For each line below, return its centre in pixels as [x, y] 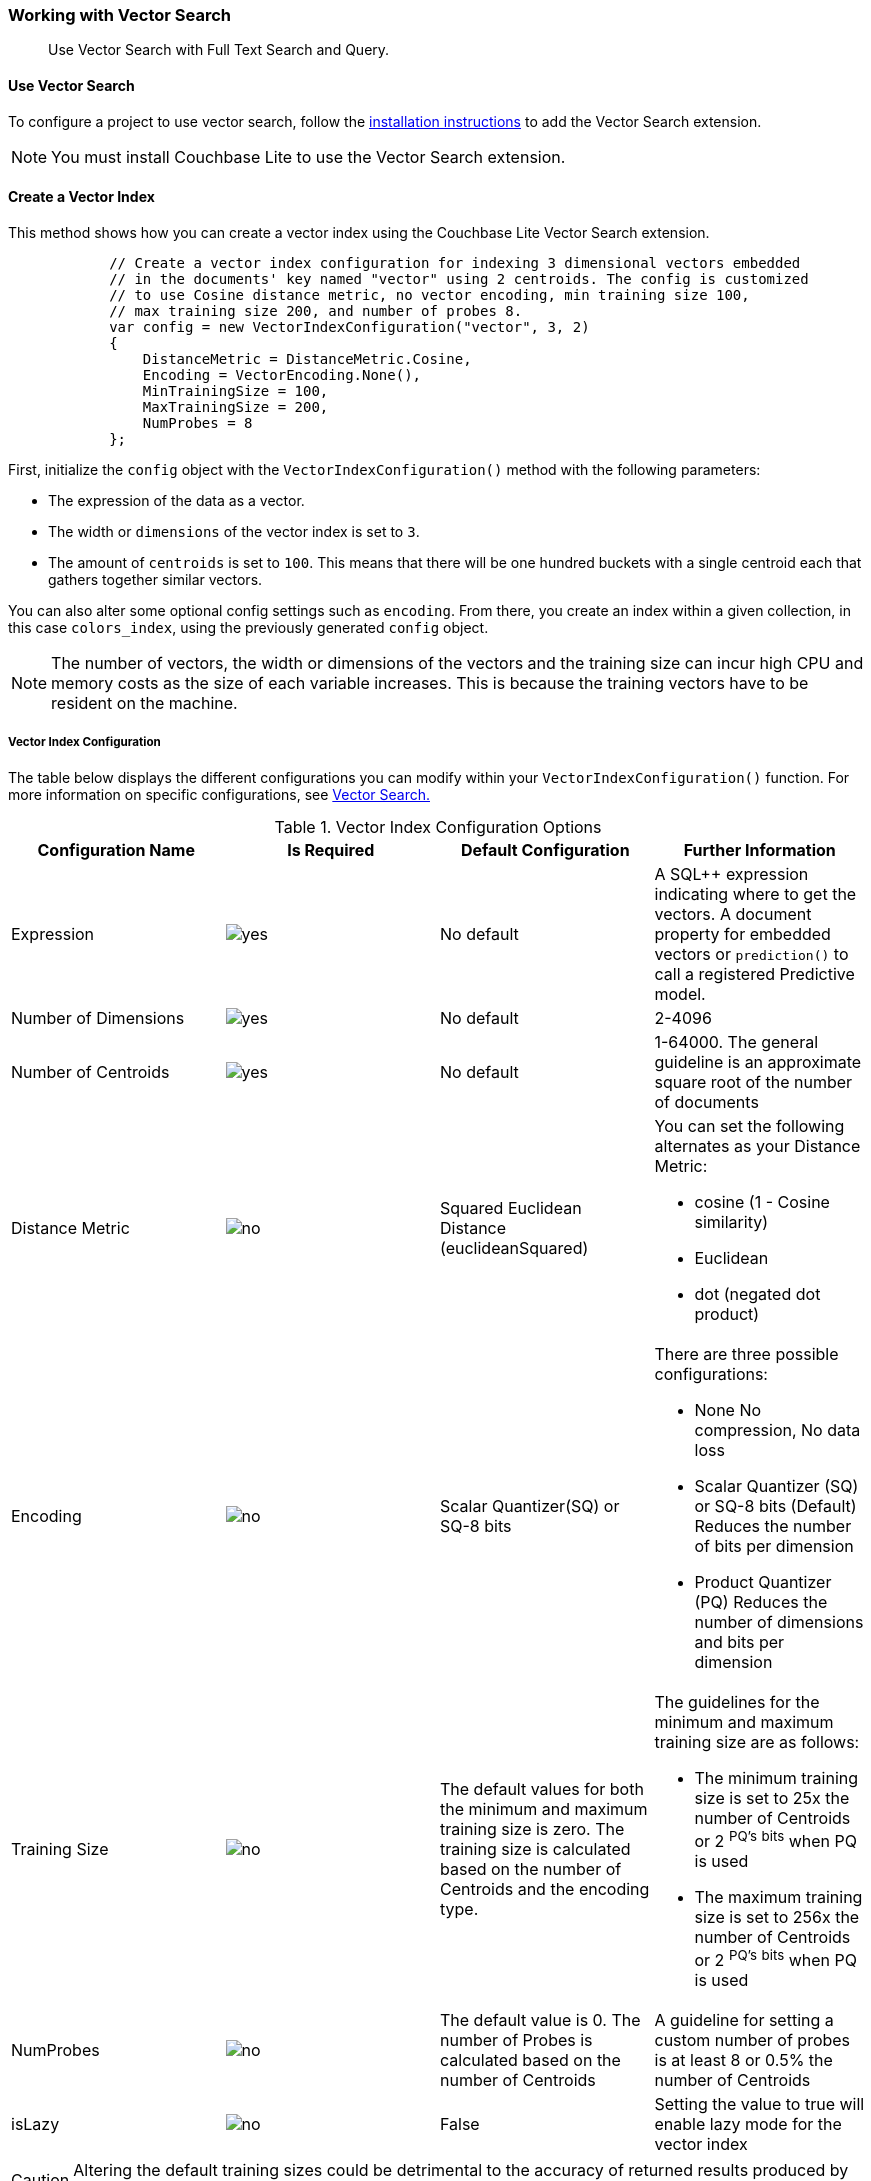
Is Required [331, 849]
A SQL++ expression [731, 873]
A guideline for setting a [744, 2020]
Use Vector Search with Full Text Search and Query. [219, 50]
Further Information [759, 849]
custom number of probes [752, 2040]
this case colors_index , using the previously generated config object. [248, 627]
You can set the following [749, 1125]
